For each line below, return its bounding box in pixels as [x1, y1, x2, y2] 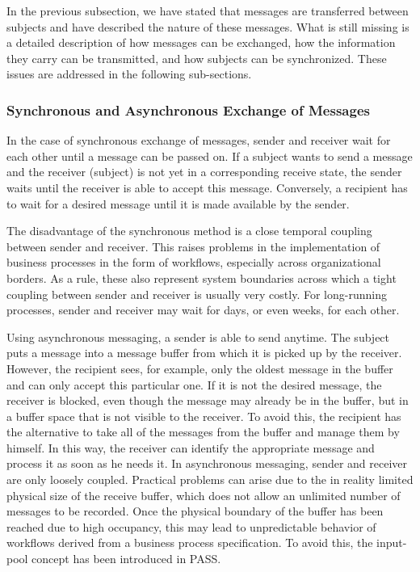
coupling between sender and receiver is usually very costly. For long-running [6, 285, 387, 302]
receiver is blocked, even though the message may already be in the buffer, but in [6, 392, 409, 409]
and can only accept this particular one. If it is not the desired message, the [6, 376, 382, 393]
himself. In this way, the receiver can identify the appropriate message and [6, 439, 375, 456]
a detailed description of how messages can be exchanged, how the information [6, 34, 396, 51]
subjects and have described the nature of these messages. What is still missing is [6, 18, 409, 35]
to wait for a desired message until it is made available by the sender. [6, 195, 350, 212]
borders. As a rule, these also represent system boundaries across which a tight [6, 269, 397, 286]
